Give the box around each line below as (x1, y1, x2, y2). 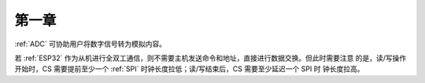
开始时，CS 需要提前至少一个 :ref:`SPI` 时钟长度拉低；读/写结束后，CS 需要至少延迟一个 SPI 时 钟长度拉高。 (14, 64, 364, 74)
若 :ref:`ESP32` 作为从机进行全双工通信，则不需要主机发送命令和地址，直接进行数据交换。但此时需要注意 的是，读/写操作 (14, 53, 407, 63)
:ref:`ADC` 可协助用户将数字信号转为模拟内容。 (14, 39, 167, 49)
